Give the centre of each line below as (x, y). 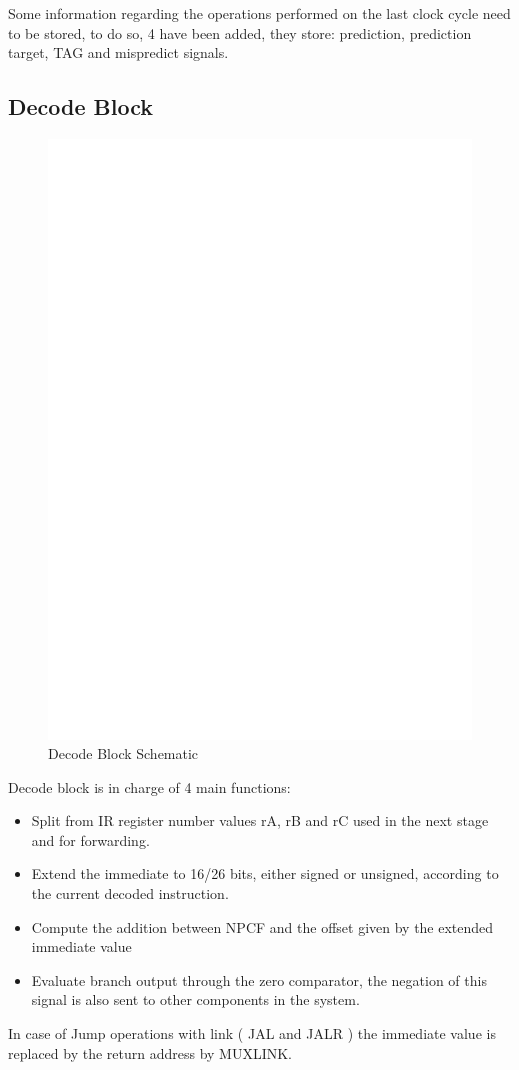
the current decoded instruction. (130, 893)
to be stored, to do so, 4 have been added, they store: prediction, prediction (240, 32)
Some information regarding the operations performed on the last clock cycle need (259, 13)
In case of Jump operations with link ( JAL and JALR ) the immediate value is (252, 1033)
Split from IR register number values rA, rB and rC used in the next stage (260, 820)
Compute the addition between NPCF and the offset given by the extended (262, 926)
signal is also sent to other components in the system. (195, 999)
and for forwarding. (90, 839)
